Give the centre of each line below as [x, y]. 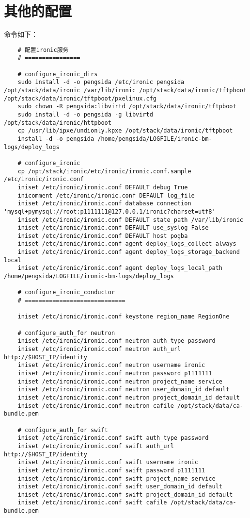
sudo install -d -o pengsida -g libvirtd [85, 114]
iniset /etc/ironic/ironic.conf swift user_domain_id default [120, 487]
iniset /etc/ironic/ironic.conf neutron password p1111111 [115, 373]
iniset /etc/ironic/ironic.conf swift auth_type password [113, 438]
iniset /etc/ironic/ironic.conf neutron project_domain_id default [129, 397]
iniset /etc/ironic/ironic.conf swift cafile [92, 503]
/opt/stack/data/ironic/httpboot [58, 123]
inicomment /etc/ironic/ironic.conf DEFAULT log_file [106, 195]
